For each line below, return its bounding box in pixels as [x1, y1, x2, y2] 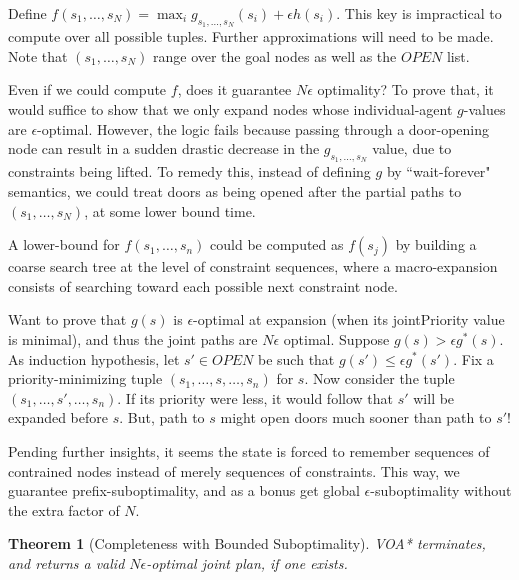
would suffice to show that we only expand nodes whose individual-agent [8, 98, 453, 119]
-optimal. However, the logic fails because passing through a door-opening [37, 118, 489, 139]
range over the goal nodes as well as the [152, 45, 397, 66]
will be [413, 387, 455, 408]
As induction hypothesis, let [8, 348, 180, 369]
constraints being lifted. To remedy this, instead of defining [8, 161, 371, 182]
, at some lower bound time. [84, 200, 256, 221]
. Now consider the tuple [304, 368, 455, 389]
